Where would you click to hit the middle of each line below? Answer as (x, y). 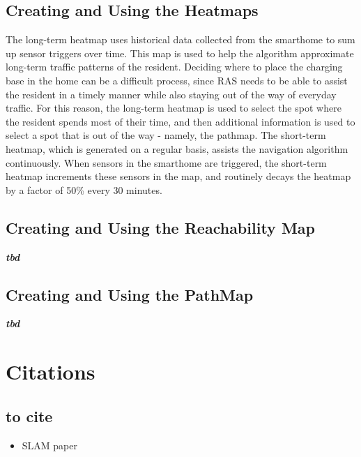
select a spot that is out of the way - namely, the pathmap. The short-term (166, 135)
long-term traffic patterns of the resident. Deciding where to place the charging (174, 67)
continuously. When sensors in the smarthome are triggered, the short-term (166, 162)
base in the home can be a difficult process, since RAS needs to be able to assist (177, 80)
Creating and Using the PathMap (130, 294)
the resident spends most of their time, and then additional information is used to (180, 121)
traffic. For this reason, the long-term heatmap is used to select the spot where (174, 108)
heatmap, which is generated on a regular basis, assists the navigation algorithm (177, 148)
